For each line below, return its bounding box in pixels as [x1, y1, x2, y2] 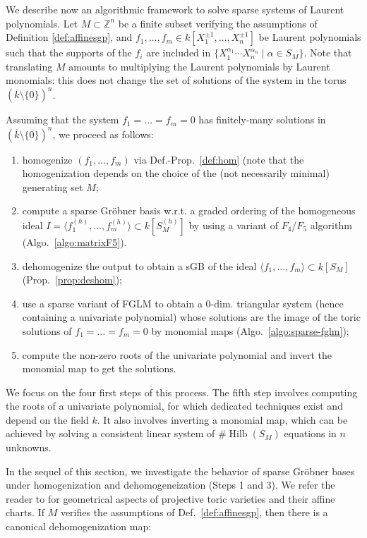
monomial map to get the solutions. [22, 361, 176, 376]
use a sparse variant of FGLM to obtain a [22, 295, 203, 310]
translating [6, 59, 53, 73]
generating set [22, 179, 83, 194]
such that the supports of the [6, 45, 132, 60]
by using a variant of [188, 217, 278, 232]
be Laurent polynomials [258, 30, 361, 44]
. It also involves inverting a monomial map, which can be [97, 412, 348, 427]
